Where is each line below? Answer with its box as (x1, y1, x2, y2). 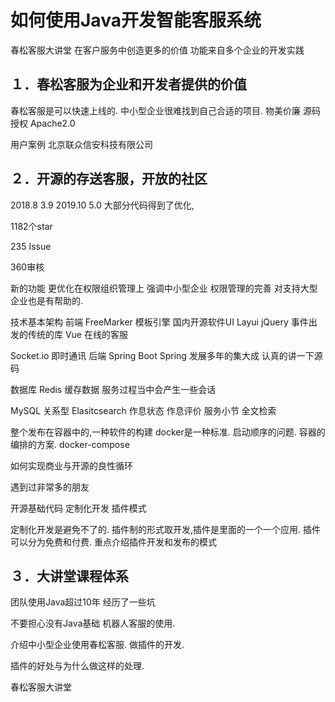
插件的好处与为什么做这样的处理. (10, 660, 145, 672)
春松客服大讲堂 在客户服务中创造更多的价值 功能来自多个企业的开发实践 (10, 44, 305, 56)
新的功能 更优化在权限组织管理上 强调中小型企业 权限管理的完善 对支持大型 (10, 282, 318, 294)
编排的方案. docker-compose (10, 438, 130, 450)
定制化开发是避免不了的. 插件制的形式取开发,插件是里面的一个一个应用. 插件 (10, 523, 321, 535)
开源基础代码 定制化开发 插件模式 (10, 502, 147, 514)
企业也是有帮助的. (10, 294, 84, 306)
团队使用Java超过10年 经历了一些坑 (10, 596, 156, 608)
